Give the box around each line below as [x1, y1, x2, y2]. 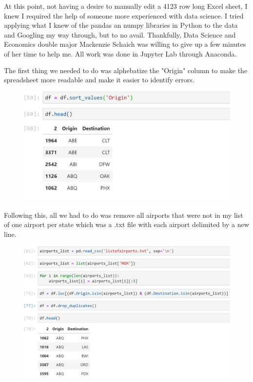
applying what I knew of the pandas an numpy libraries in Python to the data [4, 20, 238, 30]
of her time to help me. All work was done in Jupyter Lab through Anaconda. [4, 48, 237, 58]
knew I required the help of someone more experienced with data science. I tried [4, 10, 244, 20]
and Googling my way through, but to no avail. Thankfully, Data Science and [4, 29, 236, 39]
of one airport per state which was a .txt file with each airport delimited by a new [4, 219, 249, 229]
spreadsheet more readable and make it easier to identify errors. [4, 75, 195, 85]
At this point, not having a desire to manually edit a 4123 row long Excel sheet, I [4, 1, 248, 11]
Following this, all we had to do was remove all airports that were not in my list [4, 210, 243, 220]
